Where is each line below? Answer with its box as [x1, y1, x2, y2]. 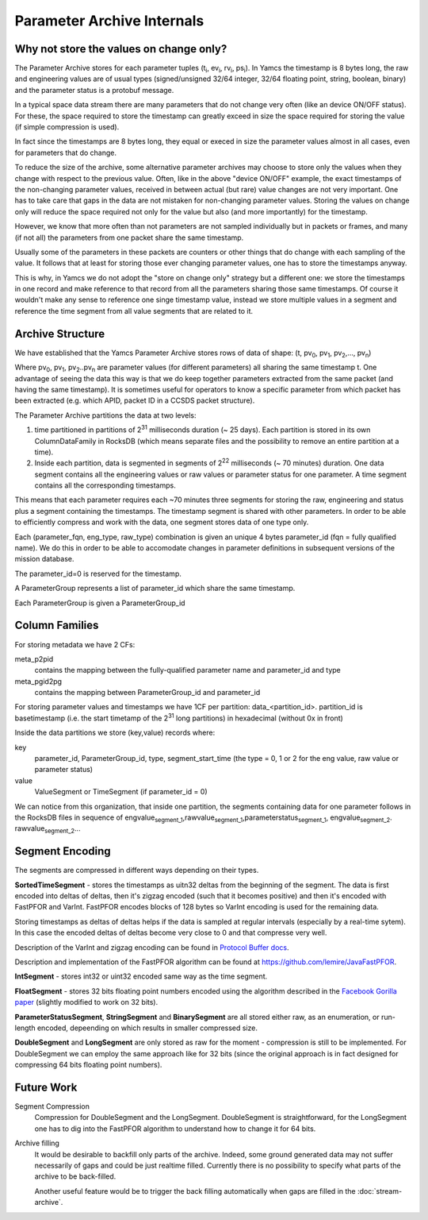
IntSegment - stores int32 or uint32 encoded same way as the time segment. [14, 971, 268, 981]
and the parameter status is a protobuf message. [14, 85, 174, 95]
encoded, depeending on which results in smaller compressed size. [36, 1023, 258, 1033]
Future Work [14, 1080, 78, 1094]
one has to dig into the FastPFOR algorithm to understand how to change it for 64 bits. [34, 1124, 316, 1133]
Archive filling [14, 1138, 59, 1148]
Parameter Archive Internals [14, 12, 204, 29]
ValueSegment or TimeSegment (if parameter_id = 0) [34, 787, 208, 797]
